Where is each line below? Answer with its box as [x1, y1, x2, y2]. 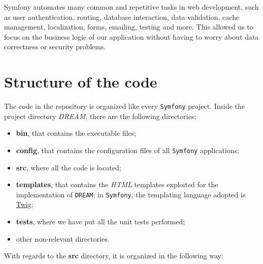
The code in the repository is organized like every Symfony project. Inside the [4, 101, 245, 111]
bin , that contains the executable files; [16, 128, 137, 138]
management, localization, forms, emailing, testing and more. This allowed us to [4, 21, 253, 32]
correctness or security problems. [4, 41, 106, 52]
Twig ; [16, 199, 34, 210]
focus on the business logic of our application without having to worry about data [4, 31, 259, 42]
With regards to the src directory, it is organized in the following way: [4, 250, 223, 261]
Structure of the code [4, 71, 157, 92]
